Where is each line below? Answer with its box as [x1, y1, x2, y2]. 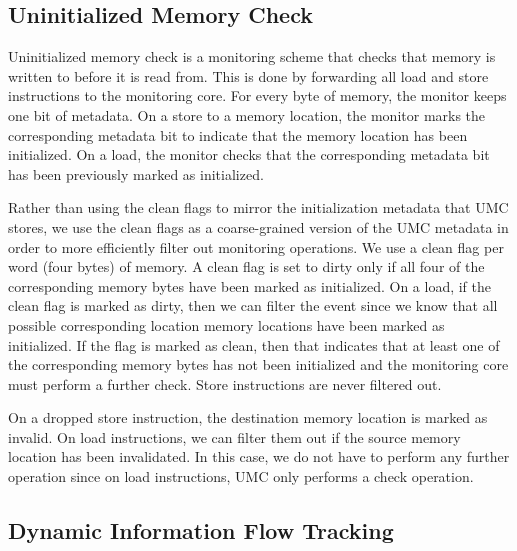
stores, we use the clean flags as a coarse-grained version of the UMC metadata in [8, 216, 509, 237]
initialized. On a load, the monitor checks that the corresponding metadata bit [8, 144, 490, 165]
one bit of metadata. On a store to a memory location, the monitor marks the [8, 104, 486, 125]
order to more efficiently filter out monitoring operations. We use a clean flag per [8, 236, 504, 257]
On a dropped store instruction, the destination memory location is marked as [8, 407, 488, 428]
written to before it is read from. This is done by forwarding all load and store [8, 65, 489, 86]
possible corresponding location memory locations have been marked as [8, 314, 445, 335]
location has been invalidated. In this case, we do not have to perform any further [8, 446, 510, 467]
